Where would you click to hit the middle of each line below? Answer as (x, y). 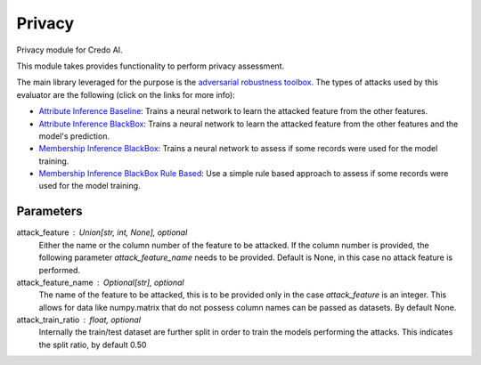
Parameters (49, 211)
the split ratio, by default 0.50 (93, 345)
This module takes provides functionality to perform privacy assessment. (151, 66)
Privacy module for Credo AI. (70, 50)
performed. (59, 270)
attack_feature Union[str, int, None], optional (102, 232)
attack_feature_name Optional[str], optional (100, 282)
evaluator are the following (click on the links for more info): (126, 94)
